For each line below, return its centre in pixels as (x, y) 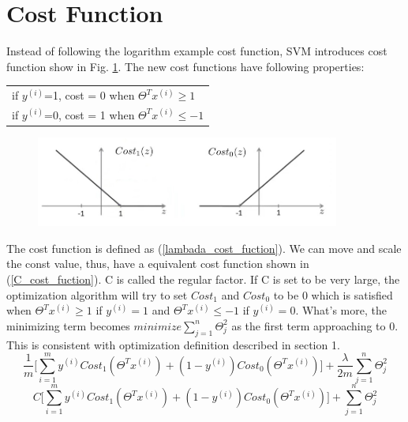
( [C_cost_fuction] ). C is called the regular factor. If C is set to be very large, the (203, 279)
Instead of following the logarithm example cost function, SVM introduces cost (197, 51)
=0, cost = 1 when (90, 114)
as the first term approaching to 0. (315, 325)
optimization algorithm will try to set (97, 294)
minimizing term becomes (68, 325)
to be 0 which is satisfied (333, 294)
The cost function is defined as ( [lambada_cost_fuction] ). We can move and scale (204, 248)
